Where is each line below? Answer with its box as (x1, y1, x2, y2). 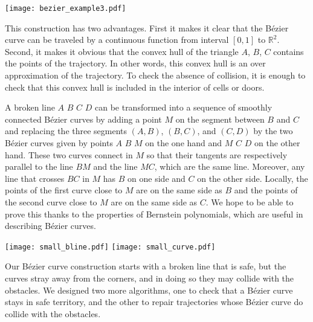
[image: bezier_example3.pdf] (5, 4, 126, 13)
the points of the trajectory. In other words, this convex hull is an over (5, 57, 266, 69)
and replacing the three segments (5, 124, 127, 137)
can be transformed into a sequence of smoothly (94, 101, 273, 114)
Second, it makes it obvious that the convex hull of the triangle (5, 45, 239, 57)
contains (273, 45, 304, 57)
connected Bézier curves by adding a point (5, 112, 162, 125)
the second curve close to (5, 195, 97, 208)
